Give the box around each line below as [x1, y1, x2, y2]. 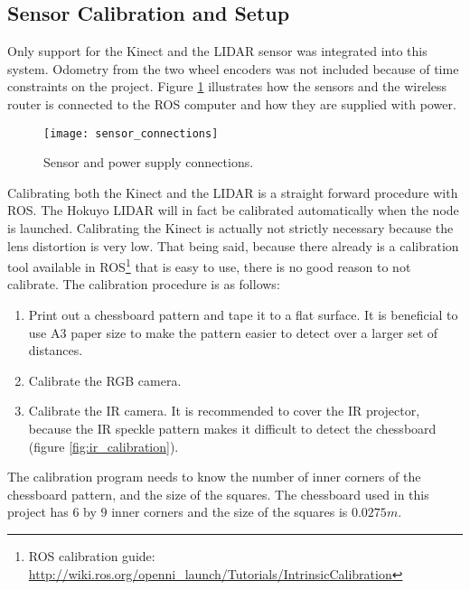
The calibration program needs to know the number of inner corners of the [7, 467, 421, 486]
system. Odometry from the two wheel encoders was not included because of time [7, 59, 459, 78]
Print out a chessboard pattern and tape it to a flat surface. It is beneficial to [28, 305, 458, 324]
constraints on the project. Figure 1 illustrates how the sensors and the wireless [7, 77, 447, 96]
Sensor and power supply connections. [43, 153, 254, 172]
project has [7, 502, 69, 521]
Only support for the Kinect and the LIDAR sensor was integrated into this [7, 42, 428, 61]
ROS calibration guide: [28, 546, 155, 565]
